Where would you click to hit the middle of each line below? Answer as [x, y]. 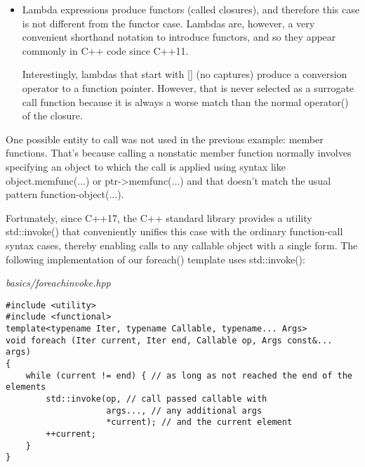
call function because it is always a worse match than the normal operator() [185, 101]
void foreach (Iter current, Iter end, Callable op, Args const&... [169, 340]
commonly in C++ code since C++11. [105, 50]
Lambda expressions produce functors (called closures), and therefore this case [191, 9]
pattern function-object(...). [65, 194]
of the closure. [52, 116]
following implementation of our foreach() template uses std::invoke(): [155, 259]
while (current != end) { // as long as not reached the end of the [189, 375]
